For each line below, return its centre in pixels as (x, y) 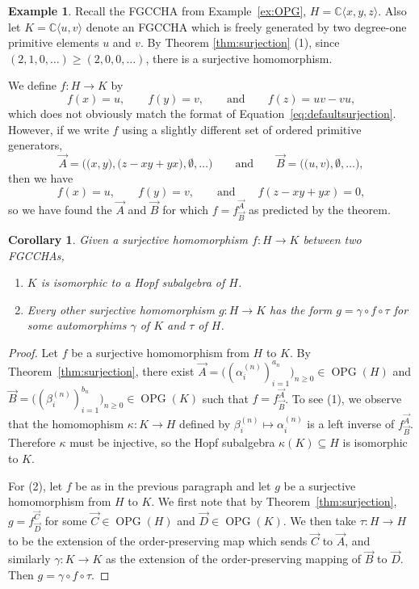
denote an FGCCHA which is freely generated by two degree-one (246, 26)
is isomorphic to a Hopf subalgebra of (133, 282)
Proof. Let (33, 352)
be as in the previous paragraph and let (173, 485)
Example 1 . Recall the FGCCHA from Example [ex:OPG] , (157, 11)
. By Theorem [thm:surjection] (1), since (240, 42)
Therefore (32, 442)
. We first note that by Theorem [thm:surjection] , (274, 501)
